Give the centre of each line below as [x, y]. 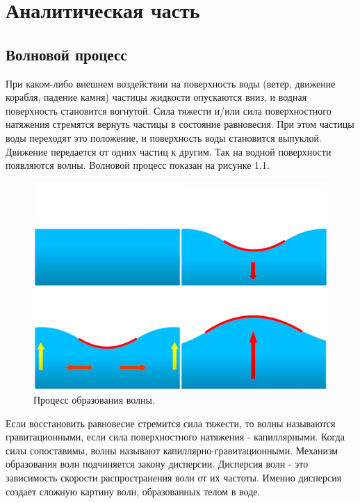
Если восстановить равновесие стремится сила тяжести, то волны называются [171, 423]
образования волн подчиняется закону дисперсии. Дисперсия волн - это [157, 464]
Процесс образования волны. [94, 400]
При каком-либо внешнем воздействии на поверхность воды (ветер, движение [171, 83]
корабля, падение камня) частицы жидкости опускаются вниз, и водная [156, 97]
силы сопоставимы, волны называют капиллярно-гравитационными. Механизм [172, 450]
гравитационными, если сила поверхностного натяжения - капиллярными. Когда [175, 437]
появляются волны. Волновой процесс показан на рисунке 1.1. [138, 165]
